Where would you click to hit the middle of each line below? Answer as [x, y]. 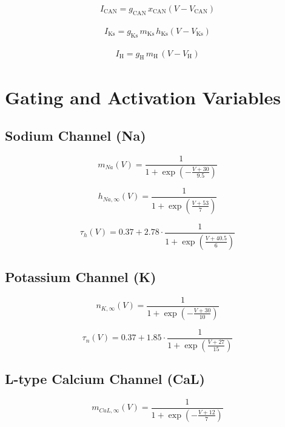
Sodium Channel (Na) [75, 136]
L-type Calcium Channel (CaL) [105, 379]
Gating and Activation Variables [143, 97]
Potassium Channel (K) [81, 277]
